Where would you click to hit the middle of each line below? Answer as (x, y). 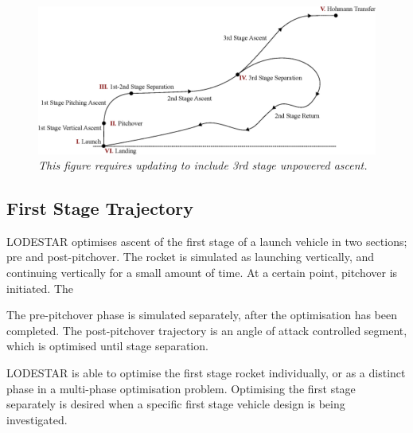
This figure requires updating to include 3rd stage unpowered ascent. (203, 165)
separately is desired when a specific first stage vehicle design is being (176, 404)
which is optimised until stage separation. (107, 346)
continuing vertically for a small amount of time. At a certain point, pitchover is (202, 273)
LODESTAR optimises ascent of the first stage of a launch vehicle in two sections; (207, 241)
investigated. (37, 419)
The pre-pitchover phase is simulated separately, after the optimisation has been (202, 315)
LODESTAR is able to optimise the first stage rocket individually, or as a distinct (206, 373)
